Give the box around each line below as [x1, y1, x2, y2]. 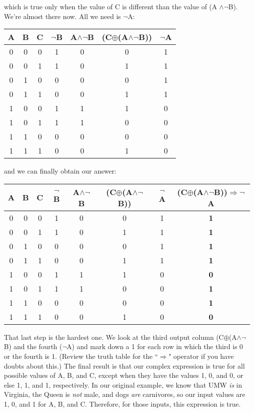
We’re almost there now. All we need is [4, 11, 121, 21]
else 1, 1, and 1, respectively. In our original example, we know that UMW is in [4, 379, 242, 390]
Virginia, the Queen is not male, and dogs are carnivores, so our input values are [4, 389, 246, 399]
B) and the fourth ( [4, 341, 63, 352]
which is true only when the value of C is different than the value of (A [4, 1, 217, 11]
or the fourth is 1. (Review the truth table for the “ [4, 351, 158, 361]
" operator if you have [169, 351, 234, 361]
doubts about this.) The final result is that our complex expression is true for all [4, 360, 245, 371]
